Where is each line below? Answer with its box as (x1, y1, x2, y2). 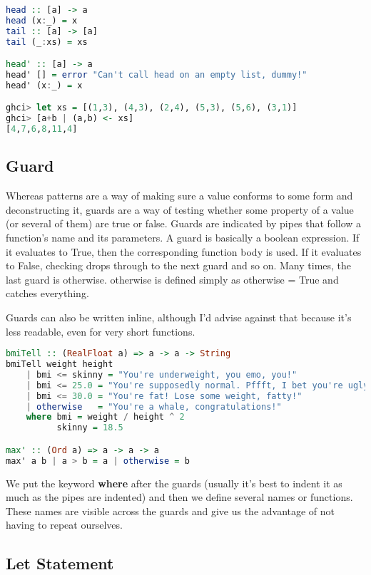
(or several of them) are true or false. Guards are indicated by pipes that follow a (6, 216, 362, 231)
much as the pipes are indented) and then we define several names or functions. (6, 489, 353, 504)
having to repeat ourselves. (6, 517, 123, 532)
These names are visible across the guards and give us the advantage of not (6, 503, 335, 518)
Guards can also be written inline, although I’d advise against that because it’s (6, 310, 352, 325)
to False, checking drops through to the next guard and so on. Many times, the (6, 258, 352, 273)
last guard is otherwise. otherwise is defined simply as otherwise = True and (6, 271, 339, 286)
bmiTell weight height (6, 359, 113, 370)
